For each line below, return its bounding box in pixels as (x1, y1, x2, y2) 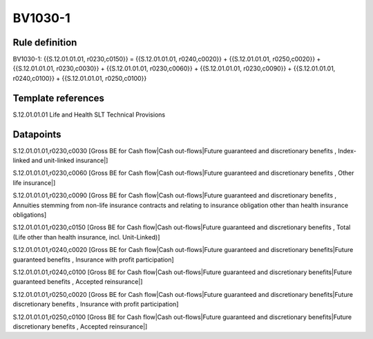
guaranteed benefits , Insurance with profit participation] (12, 255, 174, 264)
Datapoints (12, 128, 61, 140)
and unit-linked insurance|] (31, 156, 108, 165)
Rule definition (12, 37, 77, 48)
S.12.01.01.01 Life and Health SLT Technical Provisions (12, 110, 166, 119)
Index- (337, 146, 357, 155)
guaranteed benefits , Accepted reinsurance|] (12, 278, 143, 286)
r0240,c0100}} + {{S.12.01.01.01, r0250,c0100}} (12, 74, 147, 82)
